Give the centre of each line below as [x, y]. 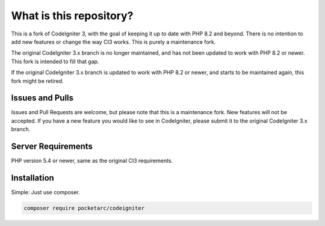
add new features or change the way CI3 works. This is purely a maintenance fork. [113, 41]
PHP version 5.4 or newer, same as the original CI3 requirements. [92, 161]
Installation [32, 178]
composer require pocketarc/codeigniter [84, 208]
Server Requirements [52, 146]
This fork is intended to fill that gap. [55, 61]
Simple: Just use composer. [46, 192]
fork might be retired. [37, 81]
